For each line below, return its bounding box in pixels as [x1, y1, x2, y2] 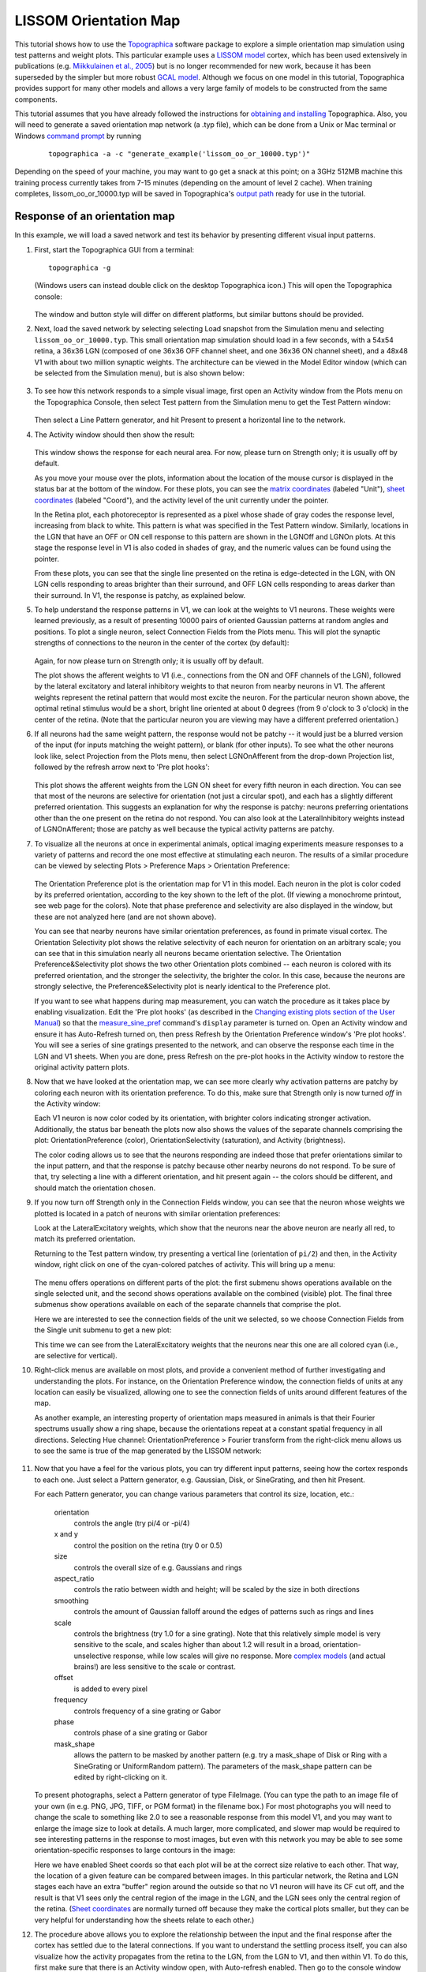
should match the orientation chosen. [34, 1183, 156, 1193]
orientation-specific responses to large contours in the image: [34, 1846, 236, 1855]
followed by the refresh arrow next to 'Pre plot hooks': [34, 762, 210, 772]
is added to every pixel [73, 1684, 148, 1694]
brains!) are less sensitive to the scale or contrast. [73, 1662, 236, 1671]
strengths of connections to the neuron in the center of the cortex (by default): [34, 638, 290, 648]
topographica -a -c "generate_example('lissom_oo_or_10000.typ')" [48, 150, 311, 159]
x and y [54, 1529, 79, 1539]
